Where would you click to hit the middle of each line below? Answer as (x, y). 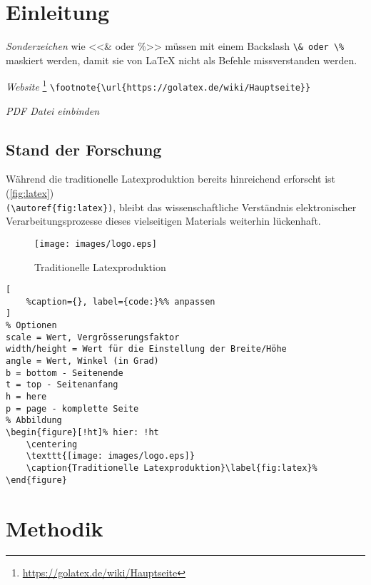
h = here (26, 397)
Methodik (55, 528)
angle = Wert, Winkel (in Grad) (82, 361)
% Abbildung (34, 421)
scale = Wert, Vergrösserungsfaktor (93, 337)
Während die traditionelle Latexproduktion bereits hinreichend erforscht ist (171, 179)
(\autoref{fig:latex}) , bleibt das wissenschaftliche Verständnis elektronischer (181, 207)
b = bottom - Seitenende (65, 373)
